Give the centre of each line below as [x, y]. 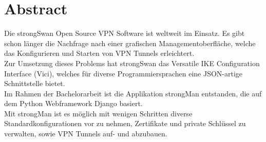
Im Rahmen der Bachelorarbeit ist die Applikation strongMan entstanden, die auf [133, 93]
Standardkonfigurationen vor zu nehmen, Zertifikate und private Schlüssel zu [125, 123]
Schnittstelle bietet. [35, 83]
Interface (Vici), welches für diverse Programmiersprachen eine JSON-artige [123, 73]
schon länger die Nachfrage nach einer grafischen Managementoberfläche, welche [130, 43]
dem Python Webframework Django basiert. [73, 103]
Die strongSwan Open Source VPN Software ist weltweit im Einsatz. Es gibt [125, 33]
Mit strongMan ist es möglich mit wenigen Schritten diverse [98, 113]
